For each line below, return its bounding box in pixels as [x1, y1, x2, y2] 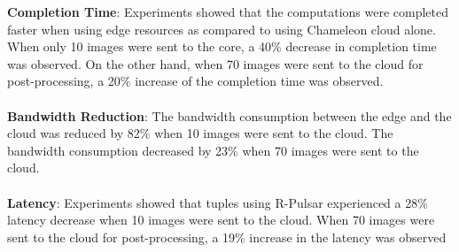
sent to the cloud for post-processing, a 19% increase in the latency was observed [7, 227, 447, 246]
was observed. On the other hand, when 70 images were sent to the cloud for [7, 54, 424, 73]
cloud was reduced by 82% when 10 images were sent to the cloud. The [7, 124, 393, 142]
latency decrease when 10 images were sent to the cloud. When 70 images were [7, 210, 435, 229]
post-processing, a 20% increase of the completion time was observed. [7, 72, 384, 90]
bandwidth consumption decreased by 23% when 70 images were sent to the [7, 141, 419, 159]
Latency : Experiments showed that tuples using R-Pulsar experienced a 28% [7, 193, 428, 211]
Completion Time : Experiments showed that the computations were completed [7, 3, 449, 20]
